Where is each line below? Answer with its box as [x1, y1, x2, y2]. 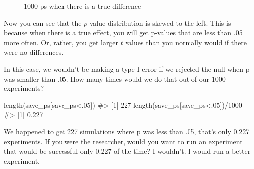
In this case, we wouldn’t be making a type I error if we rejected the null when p [4, 63, 250, 74]
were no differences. [4, 47, 63, 57]
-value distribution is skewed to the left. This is [87, 17, 231, 28]
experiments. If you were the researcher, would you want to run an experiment [4, 136, 243, 146]
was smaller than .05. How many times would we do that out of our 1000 [4, 73, 226, 84]
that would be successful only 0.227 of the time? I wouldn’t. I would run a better [4, 146, 251, 156]
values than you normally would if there [125, 37, 247, 47]
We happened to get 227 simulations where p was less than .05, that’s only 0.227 [4, 126, 250, 136]
